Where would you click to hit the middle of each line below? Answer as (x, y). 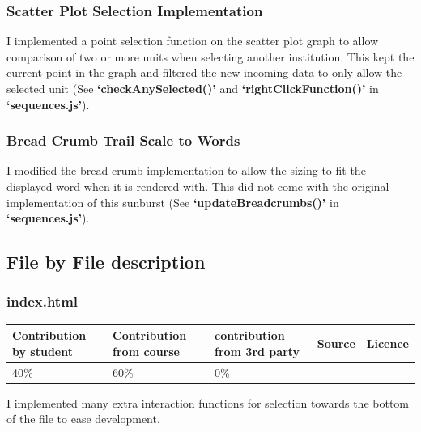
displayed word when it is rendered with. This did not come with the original (198, 186)
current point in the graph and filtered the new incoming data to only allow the (204, 72)
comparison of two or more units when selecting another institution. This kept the (210, 56)
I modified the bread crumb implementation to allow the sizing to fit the (186, 170)
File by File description (106, 262)
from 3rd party (257, 351)
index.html (43, 301)
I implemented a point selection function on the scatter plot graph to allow (193, 41)
